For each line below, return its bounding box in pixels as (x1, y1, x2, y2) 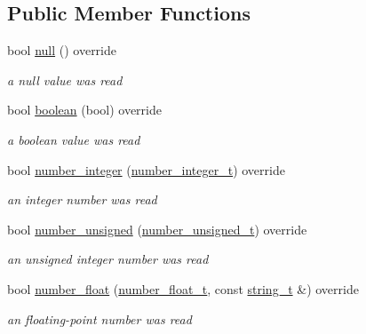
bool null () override (7, 41, 117, 60)
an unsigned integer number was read (7, 250, 209, 268)
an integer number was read (7, 190, 157, 209)
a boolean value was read (7, 130, 140, 148)
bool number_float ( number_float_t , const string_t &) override (7, 279, 359, 298)
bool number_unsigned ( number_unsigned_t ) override (7, 219, 307, 238)
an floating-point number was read (7, 309, 192, 328)
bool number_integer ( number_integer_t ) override (7, 160, 285, 179)
